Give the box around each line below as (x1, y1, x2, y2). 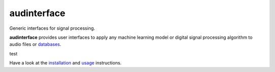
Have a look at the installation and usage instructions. (9, 60, 122, 66)
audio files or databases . (9, 41, 62, 47)
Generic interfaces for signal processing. (9, 25, 95, 31)
